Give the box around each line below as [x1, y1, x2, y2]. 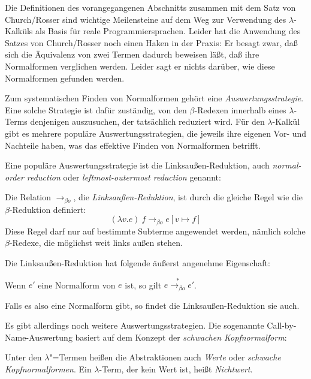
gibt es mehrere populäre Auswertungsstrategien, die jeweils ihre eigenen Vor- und [5, 127, 307, 139]
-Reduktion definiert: [9, 203, 86, 215]
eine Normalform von [38, 278, 116, 291]
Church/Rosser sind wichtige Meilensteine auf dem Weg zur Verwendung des [5, 13, 286, 25]
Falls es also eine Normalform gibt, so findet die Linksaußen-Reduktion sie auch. [5, 299, 300, 311]
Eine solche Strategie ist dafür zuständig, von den [5, 103, 187, 116]
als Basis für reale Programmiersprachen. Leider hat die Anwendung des [35, 25, 301, 37]
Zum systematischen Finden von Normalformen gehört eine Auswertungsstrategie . [5, 92, 304, 104]
